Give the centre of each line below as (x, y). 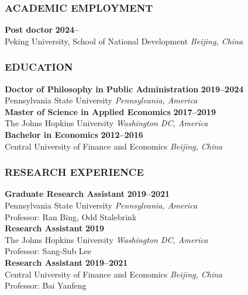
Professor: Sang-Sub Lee (48, 251)
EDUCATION (39, 67)
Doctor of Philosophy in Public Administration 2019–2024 (124, 88)
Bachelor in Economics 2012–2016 (74, 134)
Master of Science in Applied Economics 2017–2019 (110, 111)
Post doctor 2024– (42, 29)
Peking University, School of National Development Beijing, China (124, 41)
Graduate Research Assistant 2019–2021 (87, 194)
